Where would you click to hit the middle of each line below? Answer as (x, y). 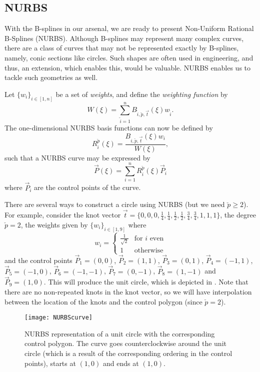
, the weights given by (54, 224)
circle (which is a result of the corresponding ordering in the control (128, 353)
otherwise (149, 251)
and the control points (38, 260)
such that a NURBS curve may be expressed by (77, 157)
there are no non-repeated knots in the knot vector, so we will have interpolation (128, 291)
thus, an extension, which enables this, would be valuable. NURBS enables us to (128, 67)
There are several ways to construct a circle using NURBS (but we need (115, 204)
